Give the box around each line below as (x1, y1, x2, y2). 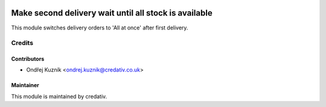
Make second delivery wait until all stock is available (11, 8, 213, 18)
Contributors (11, 55, 45, 63)
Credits (11, 39, 33, 47)
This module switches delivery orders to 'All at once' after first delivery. (11, 24, 188, 31)
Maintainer (11, 82, 39, 89)
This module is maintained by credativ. (11, 93, 107, 100)
